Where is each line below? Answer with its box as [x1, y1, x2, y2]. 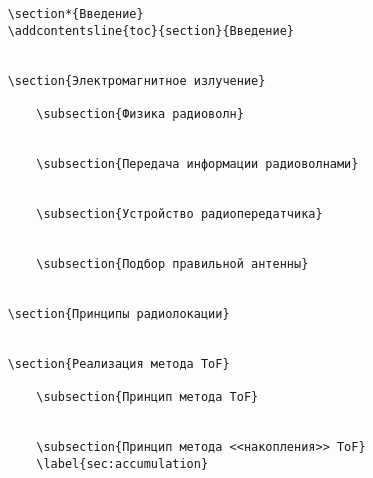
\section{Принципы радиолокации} [7, 306, 230, 321]
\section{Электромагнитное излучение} [7, 73, 266, 88]
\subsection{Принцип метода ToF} [36, 390, 259, 405]
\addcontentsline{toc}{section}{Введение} [7, 23, 294, 38]
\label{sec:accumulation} [36, 456, 209, 471]
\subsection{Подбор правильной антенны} [36, 256, 309, 271]
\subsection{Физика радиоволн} [36, 106, 244, 121]
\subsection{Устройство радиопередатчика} [36, 206, 323, 221]
